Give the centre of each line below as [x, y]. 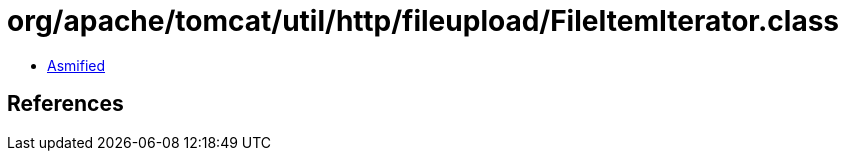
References [65, 104]
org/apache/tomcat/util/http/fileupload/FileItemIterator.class [423, 21]
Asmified [76, 65]
